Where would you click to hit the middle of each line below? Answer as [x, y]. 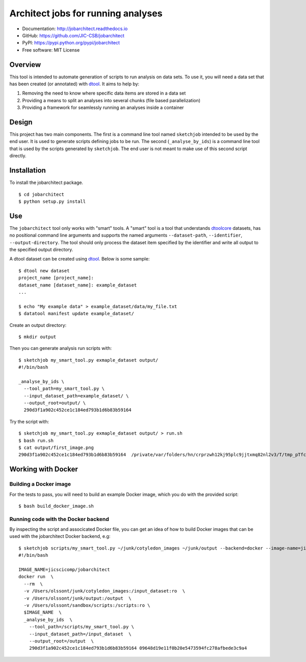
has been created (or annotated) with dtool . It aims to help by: [74, 84]
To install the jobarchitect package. [46, 183]
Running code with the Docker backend [59, 519]
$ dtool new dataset [44, 270]
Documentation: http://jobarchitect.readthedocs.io [75, 29]
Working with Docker [44, 469]
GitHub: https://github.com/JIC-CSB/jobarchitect [73, 35]
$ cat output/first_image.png [56, 448]
